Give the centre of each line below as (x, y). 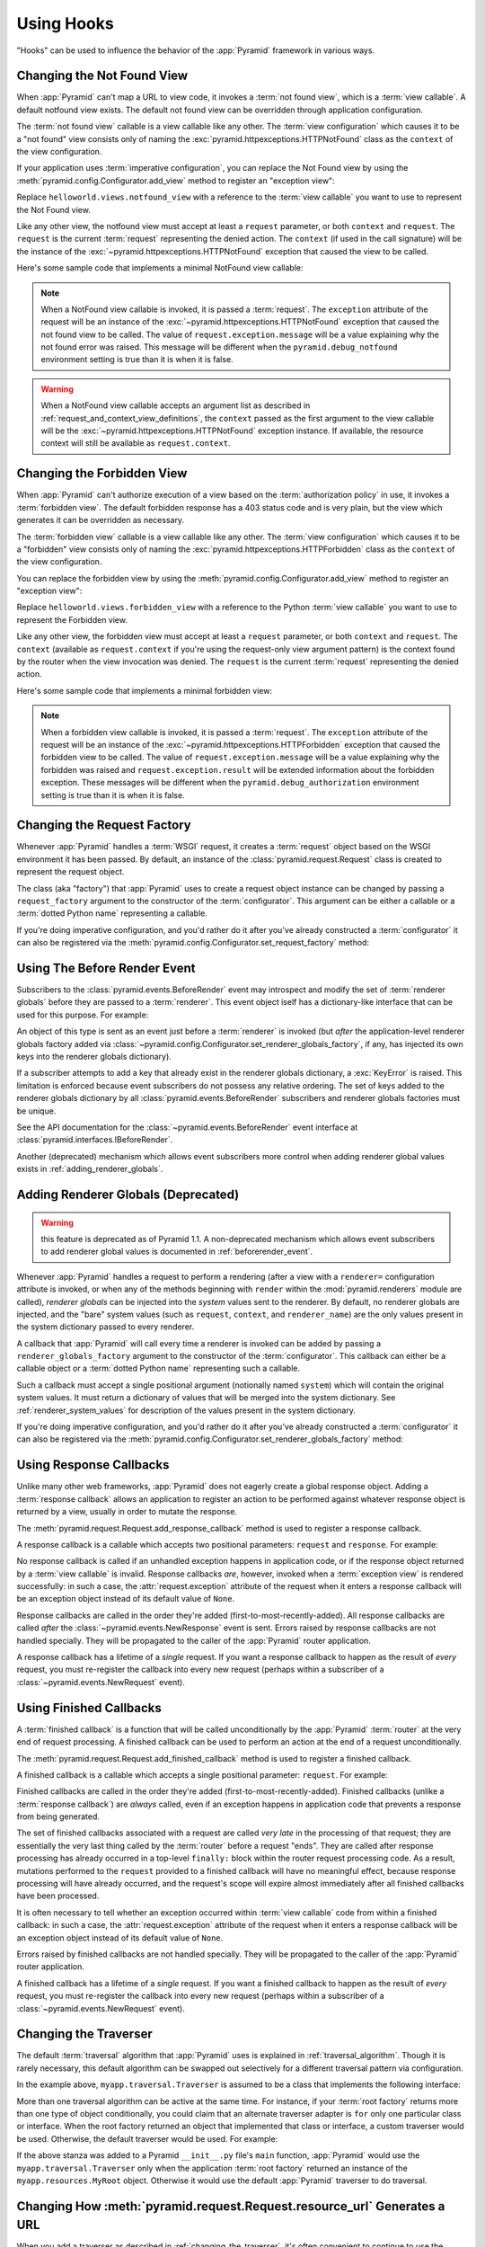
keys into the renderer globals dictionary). (94, 1057)
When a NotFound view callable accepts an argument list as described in (176, 405)
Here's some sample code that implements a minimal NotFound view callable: (160, 268)
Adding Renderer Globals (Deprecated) (128, 1194)
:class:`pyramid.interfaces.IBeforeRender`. (95, 1140)
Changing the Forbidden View (102, 473)
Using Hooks (65, 23)
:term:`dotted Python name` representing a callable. (112, 913)
